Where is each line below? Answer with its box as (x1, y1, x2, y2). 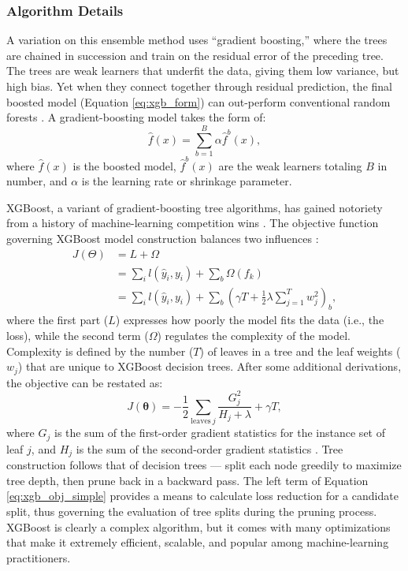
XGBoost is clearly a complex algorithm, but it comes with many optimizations (6, 518, 391, 535)
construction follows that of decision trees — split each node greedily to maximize (6, 457, 402, 473)
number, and (6, 173, 68, 189)
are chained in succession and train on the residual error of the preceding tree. (6, 47, 384, 63)
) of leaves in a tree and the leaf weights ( (199, 342, 401, 359)
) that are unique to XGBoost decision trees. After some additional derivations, (17, 358, 402, 375)
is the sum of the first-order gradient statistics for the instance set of (54, 424, 385, 441)
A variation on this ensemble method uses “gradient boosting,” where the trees (6, 32, 388, 48)
